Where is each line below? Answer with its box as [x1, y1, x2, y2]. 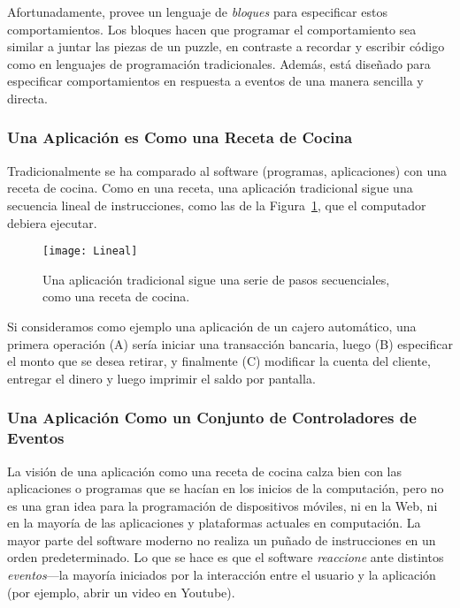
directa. [7, 88, 48, 107]
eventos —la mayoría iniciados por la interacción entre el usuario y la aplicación [7, 566, 436, 584]
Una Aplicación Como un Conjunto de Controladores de [7, 407, 417, 429]
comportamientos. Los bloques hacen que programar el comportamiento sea [7, 19, 417, 38]
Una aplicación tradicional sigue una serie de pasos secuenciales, [42, 270, 390, 288]
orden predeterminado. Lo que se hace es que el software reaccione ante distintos [7, 548, 444, 566]
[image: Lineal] [42, 245, 138, 258]
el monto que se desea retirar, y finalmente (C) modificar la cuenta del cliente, [7, 352, 431, 370]
